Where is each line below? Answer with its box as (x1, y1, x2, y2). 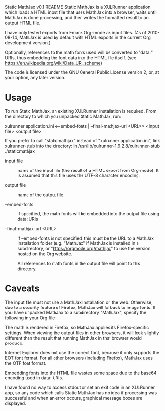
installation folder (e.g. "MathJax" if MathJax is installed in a (17, 240, 139, 246)
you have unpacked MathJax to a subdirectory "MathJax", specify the (5, 309, 147, 315)
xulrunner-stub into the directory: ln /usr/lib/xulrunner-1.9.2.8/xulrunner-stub (5, 143, 160, 149)
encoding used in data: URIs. (5, 375, 64, 381)
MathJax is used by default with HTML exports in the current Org (19, 34, 151, 40)
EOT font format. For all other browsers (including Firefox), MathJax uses (5, 355, 153, 361)
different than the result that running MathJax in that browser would (5, 335, 142, 341)
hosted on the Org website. (17, 251, 73, 257)
